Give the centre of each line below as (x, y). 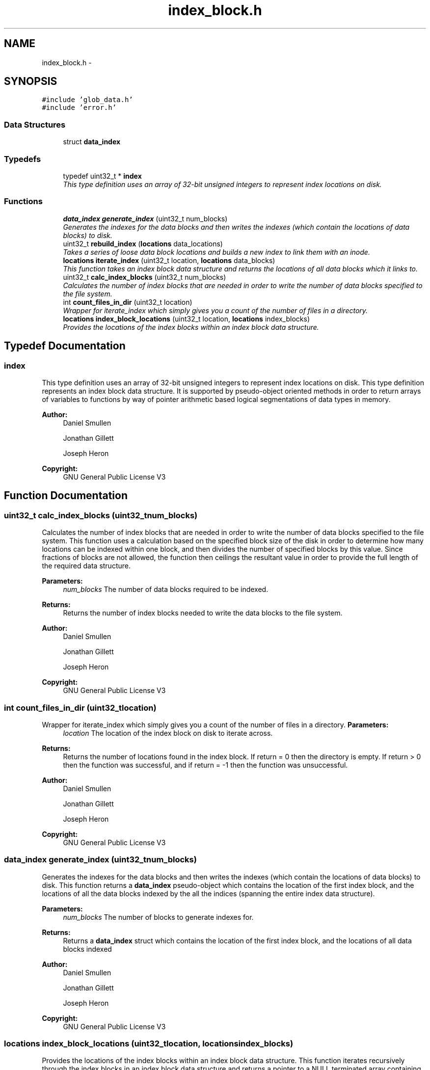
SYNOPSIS (31, 81)
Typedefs (23, 159)
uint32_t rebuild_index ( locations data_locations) (143, 243)
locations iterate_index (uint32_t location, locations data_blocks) (169, 260)
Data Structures (35, 124)
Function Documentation (66, 496)
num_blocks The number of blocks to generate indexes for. (158, 917)
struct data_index (92, 142)
